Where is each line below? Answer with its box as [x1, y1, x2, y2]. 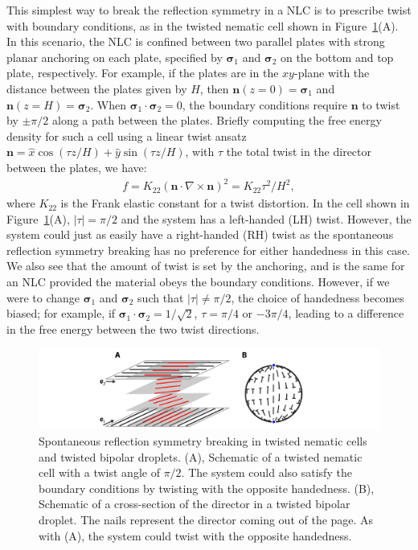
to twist [362, 96, 400, 113]
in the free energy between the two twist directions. [6, 320, 260, 337]
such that [137, 289, 184, 306]
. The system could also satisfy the [181, 464, 352, 481]
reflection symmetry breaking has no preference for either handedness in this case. [6, 241, 410, 258]
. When [90, 96, 127, 113]
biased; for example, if [6, 305, 116, 322]
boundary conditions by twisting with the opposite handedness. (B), [39, 479, 375, 496]
